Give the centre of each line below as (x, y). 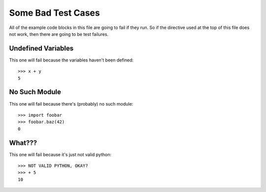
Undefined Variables (41, 48)
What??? (23, 143)
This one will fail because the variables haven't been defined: (71, 60)
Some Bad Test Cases (55, 13)
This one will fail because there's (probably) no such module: (71, 104)
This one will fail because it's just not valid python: (60, 154)
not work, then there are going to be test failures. (59, 34)
